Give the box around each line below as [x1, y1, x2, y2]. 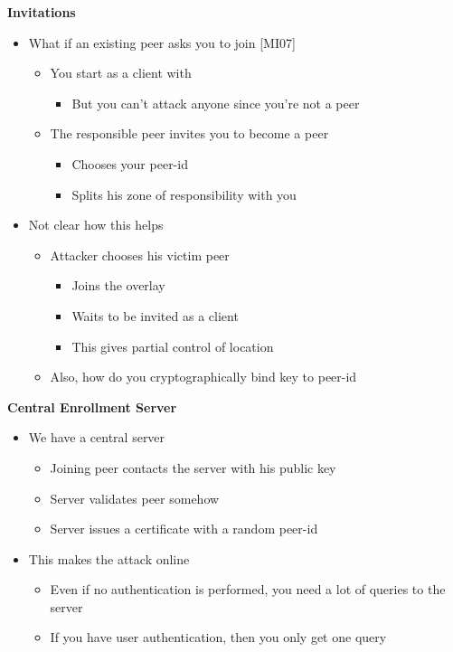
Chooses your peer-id [71, 154, 188, 173]
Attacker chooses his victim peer [50, 245, 230, 264]
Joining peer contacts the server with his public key [50, 458, 336, 477]
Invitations [7, 3, 76, 21]
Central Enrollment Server [7, 397, 177, 416]
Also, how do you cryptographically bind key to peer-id [50, 367, 357, 386]
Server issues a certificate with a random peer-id [50, 519, 318, 538]
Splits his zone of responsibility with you [71, 184, 297, 203]
